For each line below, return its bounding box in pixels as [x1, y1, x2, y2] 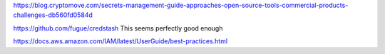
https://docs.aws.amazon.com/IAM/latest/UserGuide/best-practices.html [13, 37, 228, 45]
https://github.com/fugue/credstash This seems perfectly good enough [13, 23, 223, 32]
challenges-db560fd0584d [13, 11, 93, 19]
